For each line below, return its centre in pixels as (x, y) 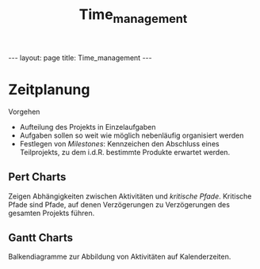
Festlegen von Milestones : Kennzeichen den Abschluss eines (119, 143)
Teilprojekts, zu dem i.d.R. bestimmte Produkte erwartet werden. (125, 152)
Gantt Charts (41, 238)
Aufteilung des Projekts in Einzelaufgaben (88, 127)
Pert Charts (37, 177)
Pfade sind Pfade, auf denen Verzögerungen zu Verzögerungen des (119, 204)
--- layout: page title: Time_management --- (80, 58)
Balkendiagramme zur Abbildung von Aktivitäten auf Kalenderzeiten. (120, 257)
